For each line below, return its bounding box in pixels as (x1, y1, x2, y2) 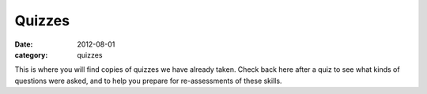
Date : (14, 39, 33, 49)
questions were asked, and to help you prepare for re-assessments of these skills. (14, 76, 282, 85)
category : (14, 50, 48, 59)
